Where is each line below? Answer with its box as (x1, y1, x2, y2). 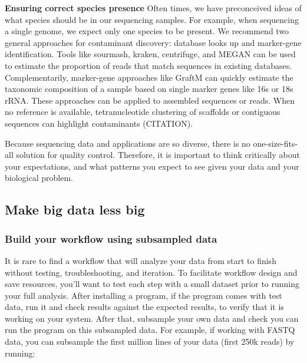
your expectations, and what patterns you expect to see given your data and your (5, 160, 299, 172)
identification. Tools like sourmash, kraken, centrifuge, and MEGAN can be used (5, 48, 296, 60)
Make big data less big (5, 200, 145, 219)
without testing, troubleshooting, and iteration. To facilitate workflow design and (5, 266, 298, 278)
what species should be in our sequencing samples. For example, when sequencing (5, 13, 299, 25)
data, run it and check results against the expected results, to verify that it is (5, 301, 284, 313)
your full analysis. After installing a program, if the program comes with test (5, 289, 282, 301)
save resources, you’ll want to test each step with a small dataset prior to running (5, 278, 300, 290)
